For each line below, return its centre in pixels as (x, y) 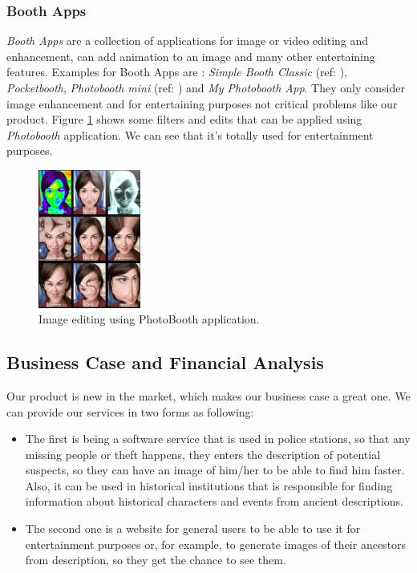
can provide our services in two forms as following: (130, 411)
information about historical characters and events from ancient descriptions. (214, 501)
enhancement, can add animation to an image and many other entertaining (191, 56)
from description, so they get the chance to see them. (156, 560)
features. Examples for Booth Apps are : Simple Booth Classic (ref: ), (177, 72)
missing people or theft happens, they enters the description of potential (203, 454)
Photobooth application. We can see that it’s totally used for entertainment (190, 134)
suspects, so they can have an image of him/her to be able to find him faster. (215, 470)
